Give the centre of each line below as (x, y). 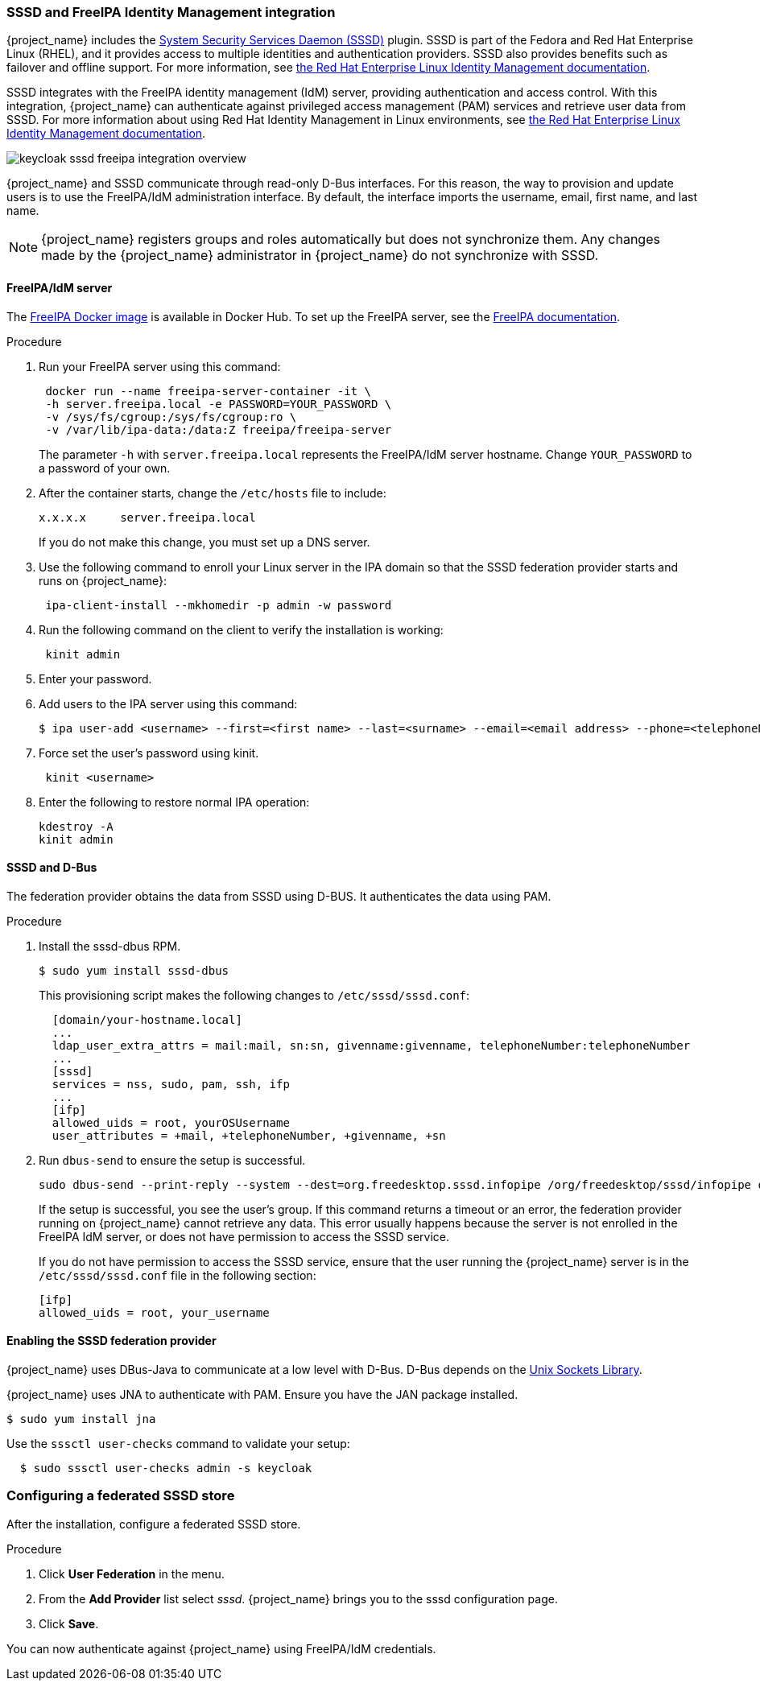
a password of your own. (105, 468)
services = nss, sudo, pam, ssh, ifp (171, 1084)
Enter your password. (95, 679)
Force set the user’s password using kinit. (149, 753)
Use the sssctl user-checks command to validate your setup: (178, 1444)
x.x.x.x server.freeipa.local (147, 517)
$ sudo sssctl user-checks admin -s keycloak (166, 1468)
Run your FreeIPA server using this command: (160, 366)
